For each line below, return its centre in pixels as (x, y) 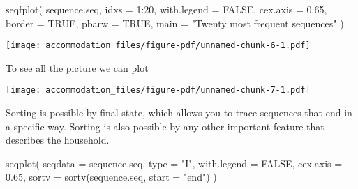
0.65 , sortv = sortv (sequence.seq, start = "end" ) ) (111, 177)
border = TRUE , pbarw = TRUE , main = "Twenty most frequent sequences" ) (175, 23)
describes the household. (58, 140)
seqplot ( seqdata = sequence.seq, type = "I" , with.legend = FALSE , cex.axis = (174, 163)
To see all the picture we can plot (77, 67)
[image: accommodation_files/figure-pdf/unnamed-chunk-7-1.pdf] (158, 90)
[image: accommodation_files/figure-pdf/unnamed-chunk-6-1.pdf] (158, 46)
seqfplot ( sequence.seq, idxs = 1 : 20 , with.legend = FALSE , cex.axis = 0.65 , (166, 9)
